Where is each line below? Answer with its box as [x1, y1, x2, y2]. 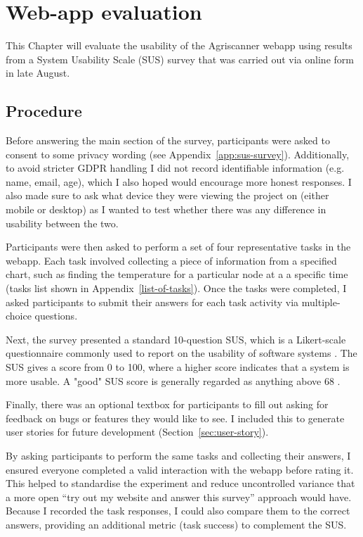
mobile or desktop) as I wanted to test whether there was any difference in [6, 202, 326, 217]
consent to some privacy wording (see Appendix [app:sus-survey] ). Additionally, [6, 146, 350, 161]
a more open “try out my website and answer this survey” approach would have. [6, 489, 352, 504]
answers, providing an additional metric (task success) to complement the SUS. [6, 517, 347, 531]
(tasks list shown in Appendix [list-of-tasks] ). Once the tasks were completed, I [6, 281, 347, 296]
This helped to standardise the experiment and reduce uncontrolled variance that [6, 476, 355, 491]
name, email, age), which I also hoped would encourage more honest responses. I [6, 174, 352, 189]
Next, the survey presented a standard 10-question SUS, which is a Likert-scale [6, 331, 346, 346]
